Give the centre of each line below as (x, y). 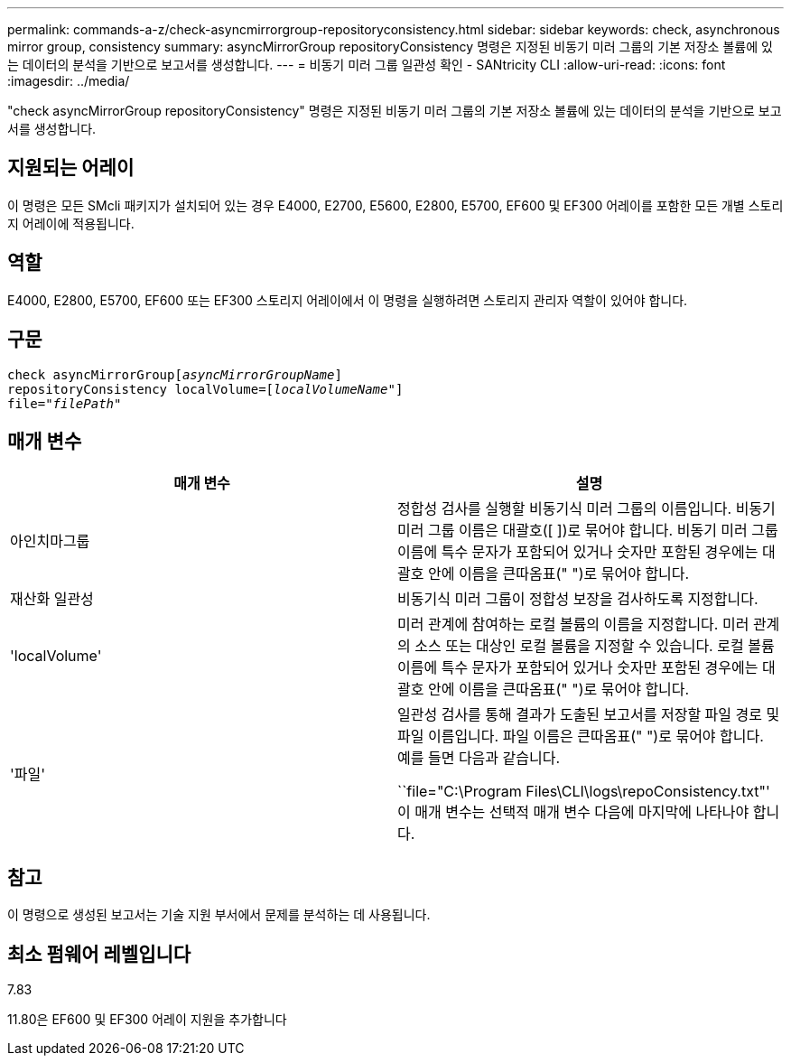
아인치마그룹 (50, 541)
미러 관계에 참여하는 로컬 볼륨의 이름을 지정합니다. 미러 (573, 625)
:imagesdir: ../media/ (69, 81)
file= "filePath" (65, 403)
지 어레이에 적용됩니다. (71, 223)
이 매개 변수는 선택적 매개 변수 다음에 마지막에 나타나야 (573, 812)
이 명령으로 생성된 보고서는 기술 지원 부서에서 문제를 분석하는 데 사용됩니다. (219, 915)
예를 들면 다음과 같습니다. (479, 758)
